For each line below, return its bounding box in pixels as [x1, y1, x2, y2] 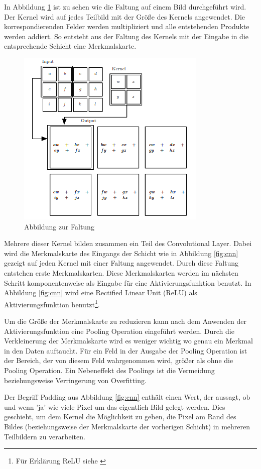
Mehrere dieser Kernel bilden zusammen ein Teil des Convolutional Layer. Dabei [4, 238, 252, 249]
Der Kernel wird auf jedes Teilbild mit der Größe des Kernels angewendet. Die [4, 11, 245, 22]
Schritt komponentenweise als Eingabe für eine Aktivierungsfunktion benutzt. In [4, 277, 251, 288]
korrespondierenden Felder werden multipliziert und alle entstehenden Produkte [4, 21, 249, 32]
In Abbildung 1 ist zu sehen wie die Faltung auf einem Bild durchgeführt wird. [4, 2, 246, 12]
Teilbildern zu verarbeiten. [4, 431, 85, 441]
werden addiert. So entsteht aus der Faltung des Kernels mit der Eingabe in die [4, 31, 249, 41]
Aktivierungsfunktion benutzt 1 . [4, 297, 100, 309]
